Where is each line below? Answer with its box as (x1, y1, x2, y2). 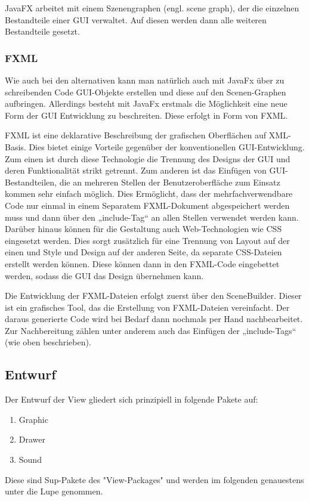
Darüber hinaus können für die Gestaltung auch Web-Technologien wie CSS (5, 222, 282, 235)
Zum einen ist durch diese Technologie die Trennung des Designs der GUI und (5, 152, 291, 165)
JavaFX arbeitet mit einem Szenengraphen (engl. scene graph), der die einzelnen (5, 2, 299, 14)
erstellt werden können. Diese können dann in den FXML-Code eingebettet (5, 257, 280, 270)
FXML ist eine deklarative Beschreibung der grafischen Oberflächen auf (5, 129, 267, 141)
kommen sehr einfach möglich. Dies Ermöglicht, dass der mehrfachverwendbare (5, 187, 293, 200)
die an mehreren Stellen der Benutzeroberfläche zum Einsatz (59, 175, 280, 188)
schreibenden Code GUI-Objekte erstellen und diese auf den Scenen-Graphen (5, 85, 286, 98)
